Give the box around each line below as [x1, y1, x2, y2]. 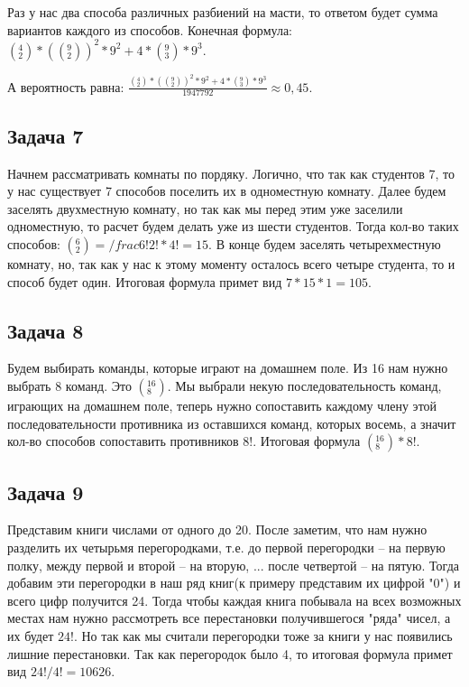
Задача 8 [7, 316, 84, 344]
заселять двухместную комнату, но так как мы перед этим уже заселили [7, 199, 403, 218]
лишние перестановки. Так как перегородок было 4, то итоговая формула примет [7, 644, 453, 663]
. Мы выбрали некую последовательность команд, [167, 376, 442, 395]
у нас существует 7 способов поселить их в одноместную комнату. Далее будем [7, 181, 446, 200]
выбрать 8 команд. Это [7, 376, 132, 395]
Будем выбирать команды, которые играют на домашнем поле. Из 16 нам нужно [7, 358, 448, 377]
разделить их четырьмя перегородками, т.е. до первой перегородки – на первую [7, 537, 446, 556]
